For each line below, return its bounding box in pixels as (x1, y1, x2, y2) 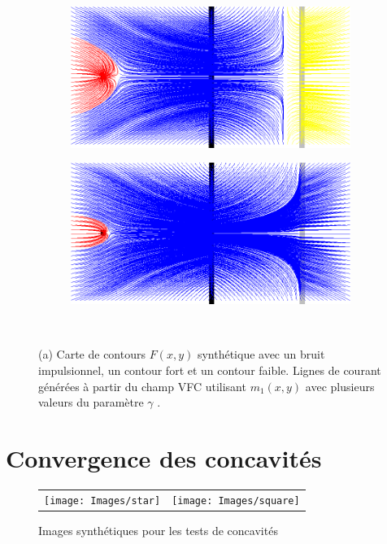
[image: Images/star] (44, 494, 161, 507)
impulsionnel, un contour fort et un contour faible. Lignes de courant (38, 362, 381, 379)
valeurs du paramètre (38, 394, 144, 411)
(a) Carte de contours (38, 346, 146, 363)
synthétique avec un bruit (197, 346, 325, 363)
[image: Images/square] (172, 494, 300, 507)
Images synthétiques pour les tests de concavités (38, 521, 278, 538)
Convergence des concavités (6, 442, 322, 475)
